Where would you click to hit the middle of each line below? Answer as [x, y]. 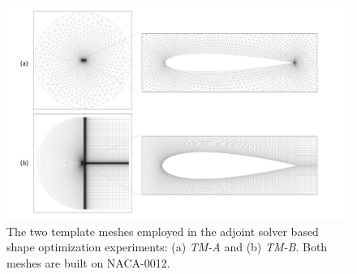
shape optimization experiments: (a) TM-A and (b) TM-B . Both [167, 247]
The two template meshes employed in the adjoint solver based [163, 231]
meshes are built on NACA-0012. [88, 262]
